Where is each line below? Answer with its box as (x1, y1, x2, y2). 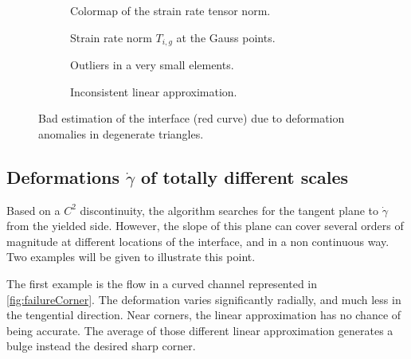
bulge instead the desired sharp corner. (6, 338, 196, 354)
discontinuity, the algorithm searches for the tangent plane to (80, 201, 379, 218)
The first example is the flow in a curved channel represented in (6, 275, 318, 291)
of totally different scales (140, 164, 348, 189)
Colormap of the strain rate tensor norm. (70, 2, 271, 18)
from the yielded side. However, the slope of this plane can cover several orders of (6, 217, 404, 234)
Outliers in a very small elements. (70, 57, 234, 73)
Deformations (6, 164, 119, 189)
